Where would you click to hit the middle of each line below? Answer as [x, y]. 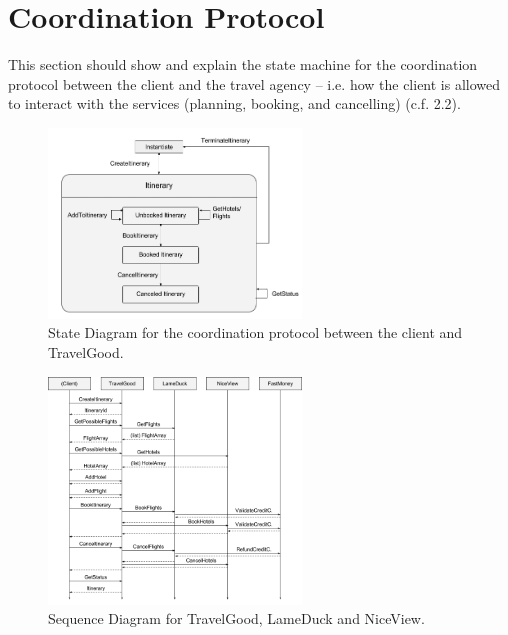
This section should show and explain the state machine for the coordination [243, 64]
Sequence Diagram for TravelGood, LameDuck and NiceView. [236, 618]
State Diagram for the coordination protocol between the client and [255, 332]
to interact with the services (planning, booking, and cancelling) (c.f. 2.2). [234, 103]
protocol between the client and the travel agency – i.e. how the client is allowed [254, 83]
